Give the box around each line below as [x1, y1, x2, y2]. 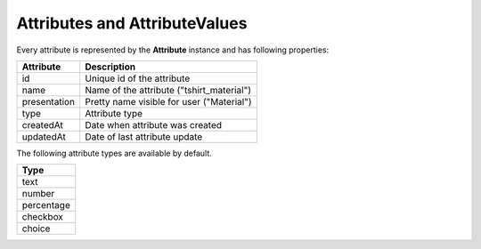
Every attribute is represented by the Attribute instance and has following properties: [16, 44, 330, 55]
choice [21, 222, 51, 235]
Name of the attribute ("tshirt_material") [85, 84, 251, 96]
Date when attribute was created [85, 118, 223, 131]
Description [85, 60, 136, 73]
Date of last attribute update [85, 130, 203, 142]
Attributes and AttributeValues [16, 13, 248, 33]
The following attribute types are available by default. [16, 148, 213, 158]
